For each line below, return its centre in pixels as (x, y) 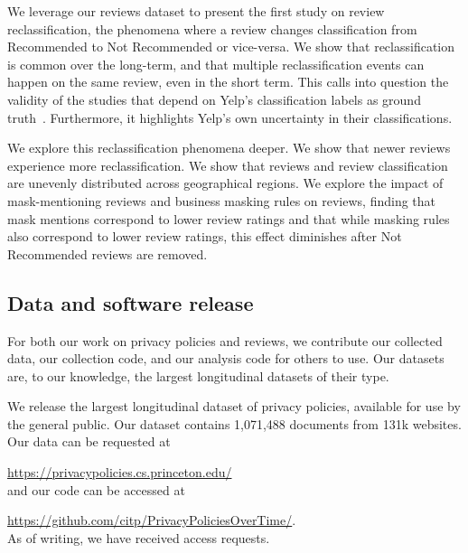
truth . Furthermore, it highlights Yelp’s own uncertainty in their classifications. (230, 117)
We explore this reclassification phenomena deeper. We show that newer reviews (229, 148)
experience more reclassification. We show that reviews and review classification (228, 165)
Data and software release (131, 302)
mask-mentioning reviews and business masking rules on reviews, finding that (222, 200)
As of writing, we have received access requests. (139, 537)
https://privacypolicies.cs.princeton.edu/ (120, 472)
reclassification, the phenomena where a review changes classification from (212, 28)
